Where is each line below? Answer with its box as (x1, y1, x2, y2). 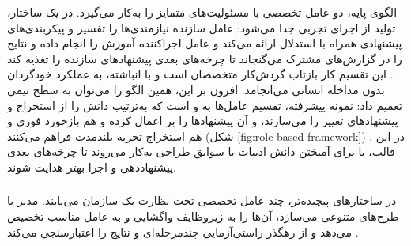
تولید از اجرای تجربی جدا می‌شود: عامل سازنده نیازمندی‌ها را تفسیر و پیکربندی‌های (7, 19, 396, 36)
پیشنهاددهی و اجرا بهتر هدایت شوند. (7, 158, 176, 175)
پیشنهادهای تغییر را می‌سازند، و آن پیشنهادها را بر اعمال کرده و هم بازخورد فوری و (7, 112, 398, 129)
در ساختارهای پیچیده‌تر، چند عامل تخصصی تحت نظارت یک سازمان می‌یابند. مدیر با (7, 192, 397, 209)
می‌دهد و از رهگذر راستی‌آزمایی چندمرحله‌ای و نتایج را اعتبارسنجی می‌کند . (7, 223, 359, 240)
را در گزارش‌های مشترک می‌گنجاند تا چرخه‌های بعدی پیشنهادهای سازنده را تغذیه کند (7, 50, 402, 66)
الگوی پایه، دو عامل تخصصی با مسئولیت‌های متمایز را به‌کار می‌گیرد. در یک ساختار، (7, 4, 398, 20)
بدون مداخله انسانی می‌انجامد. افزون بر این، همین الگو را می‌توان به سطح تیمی (7, 81, 385, 97)
